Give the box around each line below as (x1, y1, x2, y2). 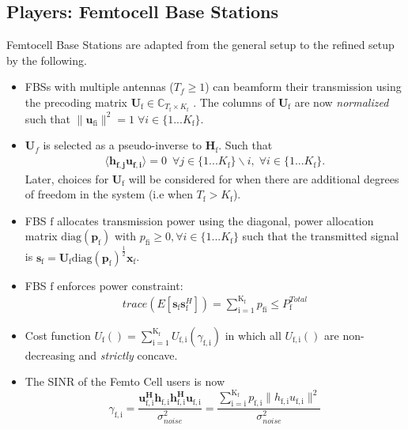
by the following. (6, 51, 87, 68)
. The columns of (193, 93, 275, 110)
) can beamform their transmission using (205, 78, 402, 95)
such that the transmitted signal (242, 228, 399, 244)
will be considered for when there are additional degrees (128, 170, 399, 187)
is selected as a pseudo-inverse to (43, 137, 202, 153)
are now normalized (294, 93, 389, 110)
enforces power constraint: (57, 277, 183, 293)
